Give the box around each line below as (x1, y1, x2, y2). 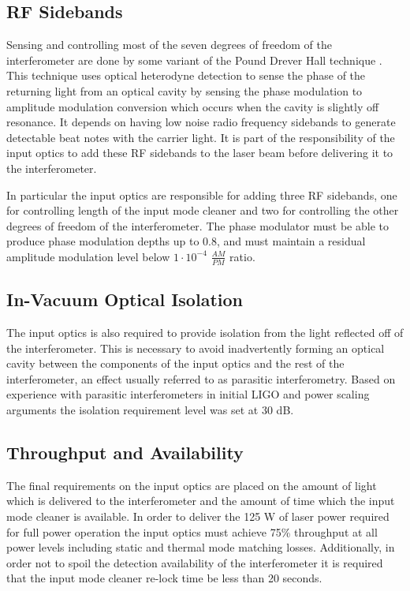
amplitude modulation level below (6, 248, 170, 264)
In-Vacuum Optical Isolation (6, 287, 243, 312)
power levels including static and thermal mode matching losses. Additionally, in (6, 539, 395, 555)
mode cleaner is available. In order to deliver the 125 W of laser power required (6, 507, 389, 524)
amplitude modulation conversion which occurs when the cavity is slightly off (6, 98, 379, 114)
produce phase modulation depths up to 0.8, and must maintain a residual (6, 233, 366, 249)
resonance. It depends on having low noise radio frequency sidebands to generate (6, 114, 396, 130)
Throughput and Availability (6, 440, 244, 464)
